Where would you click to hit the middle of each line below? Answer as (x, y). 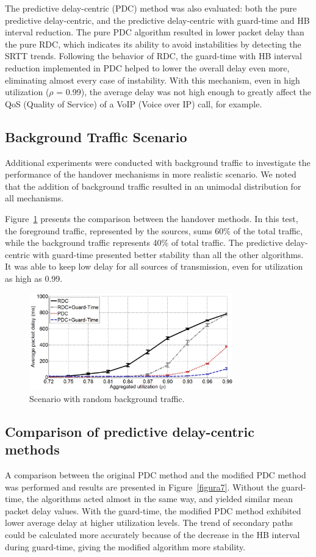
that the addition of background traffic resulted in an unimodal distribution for (153, 186)
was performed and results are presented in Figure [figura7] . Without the (142, 487)
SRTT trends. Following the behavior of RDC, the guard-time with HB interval (153, 56)
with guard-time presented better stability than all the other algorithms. (168, 254)
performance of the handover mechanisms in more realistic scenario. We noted (151, 174)
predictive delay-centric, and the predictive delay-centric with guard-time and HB (157, 20)
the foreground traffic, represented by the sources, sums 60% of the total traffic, (154, 230)
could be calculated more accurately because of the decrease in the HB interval (153, 534)
